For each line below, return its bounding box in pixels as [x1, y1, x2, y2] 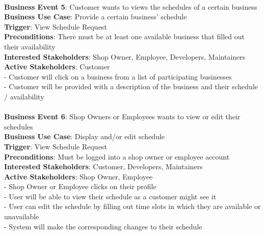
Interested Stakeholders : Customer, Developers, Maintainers [4, 161, 203, 172]
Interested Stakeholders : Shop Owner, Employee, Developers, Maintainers [4, 51, 246, 62]
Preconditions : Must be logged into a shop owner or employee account [4, 151, 230, 162]
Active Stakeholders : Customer [4, 61, 110, 72]
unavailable [4, 211, 39, 222]
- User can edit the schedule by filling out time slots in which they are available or [4, 201, 261, 212]
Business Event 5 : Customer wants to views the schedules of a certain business [4, 1, 257, 12]
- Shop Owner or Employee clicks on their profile [4, 181, 156, 192]
